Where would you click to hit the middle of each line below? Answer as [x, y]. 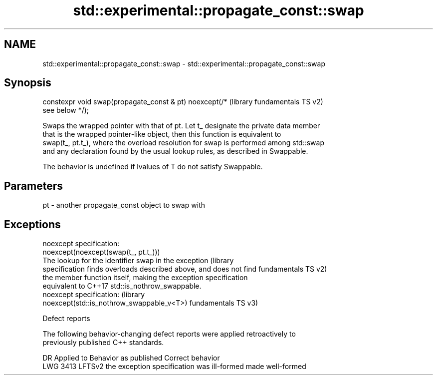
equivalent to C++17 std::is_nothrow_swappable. [122, 286]
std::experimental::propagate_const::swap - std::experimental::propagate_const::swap [184, 63]
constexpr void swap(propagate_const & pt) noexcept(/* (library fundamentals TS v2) [183, 102]
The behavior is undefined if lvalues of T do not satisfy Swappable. [153, 167]
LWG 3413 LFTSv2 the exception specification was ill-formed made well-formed [174, 367]
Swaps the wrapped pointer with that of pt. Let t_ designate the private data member [181, 126]
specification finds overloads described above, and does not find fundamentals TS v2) [185, 269]
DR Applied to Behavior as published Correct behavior [131, 358]
